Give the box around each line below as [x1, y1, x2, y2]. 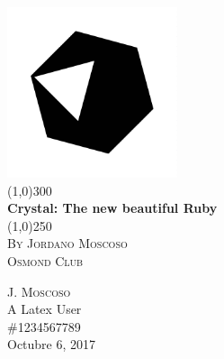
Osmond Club [7, 251, 84, 270]
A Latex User [7, 299, 82, 318]
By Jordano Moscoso [7, 234, 128, 253]
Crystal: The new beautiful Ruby [7, 198, 218, 217]
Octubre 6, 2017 [7, 335, 96, 354]
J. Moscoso [7, 281, 71, 300]
